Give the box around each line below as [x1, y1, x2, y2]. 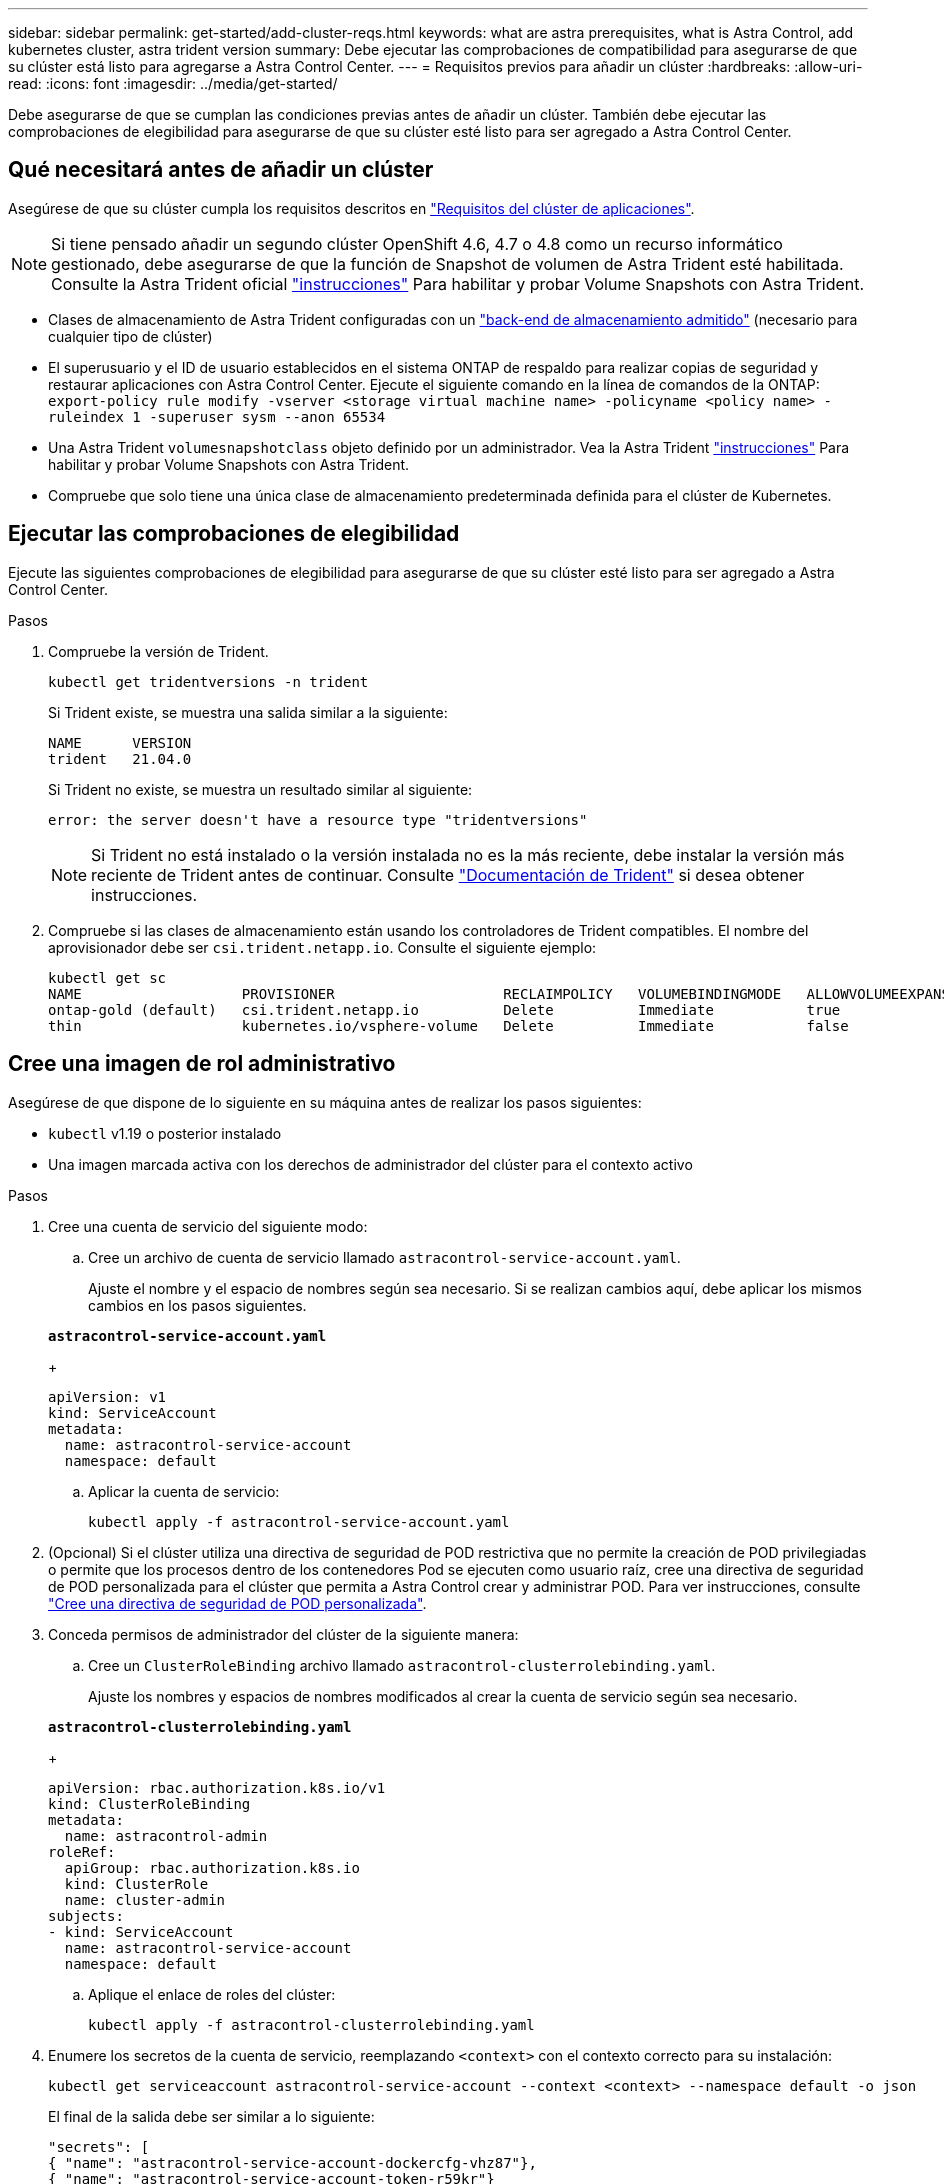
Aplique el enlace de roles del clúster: [88, 1985, 336, 2003]
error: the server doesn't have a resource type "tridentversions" [48, 811, 588, 828]
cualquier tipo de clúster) [48, 327, 213, 345]
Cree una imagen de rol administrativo [8, 1051, 396, 1077]
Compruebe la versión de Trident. [48, 642, 269, 660]
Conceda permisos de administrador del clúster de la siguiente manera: [48, 1625, 519, 1643]
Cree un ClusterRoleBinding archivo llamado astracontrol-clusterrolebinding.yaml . [88, 1656, 716, 1674]
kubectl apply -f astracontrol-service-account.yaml [88, 1513, 510, 1530]
